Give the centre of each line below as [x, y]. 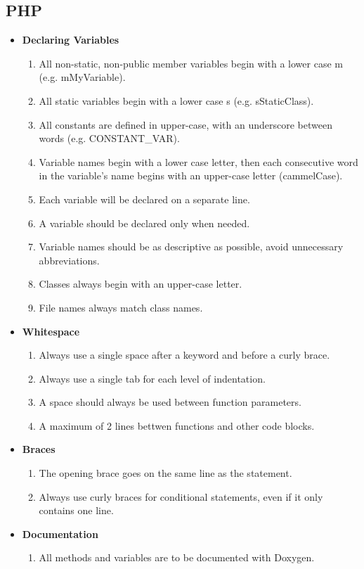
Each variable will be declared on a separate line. [144, 199]
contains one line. [76, 510]
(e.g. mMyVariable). [82, 77]
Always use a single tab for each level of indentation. [152, 378]
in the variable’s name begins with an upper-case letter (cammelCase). [191, 175]
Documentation [60, 533]
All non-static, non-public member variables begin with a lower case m [191, 63]
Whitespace [51, 331]
